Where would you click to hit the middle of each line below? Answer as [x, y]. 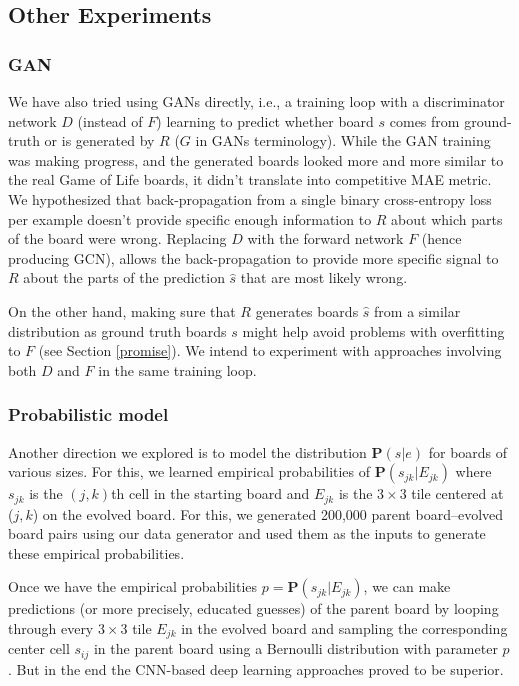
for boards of [468, 451]
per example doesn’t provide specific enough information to [190, 218]
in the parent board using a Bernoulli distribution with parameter [295, 648]
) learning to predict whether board [265, 120]
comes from [424, 120]
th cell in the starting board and [210, 493]
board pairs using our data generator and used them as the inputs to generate [247, 533]
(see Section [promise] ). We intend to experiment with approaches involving [270, 350]
